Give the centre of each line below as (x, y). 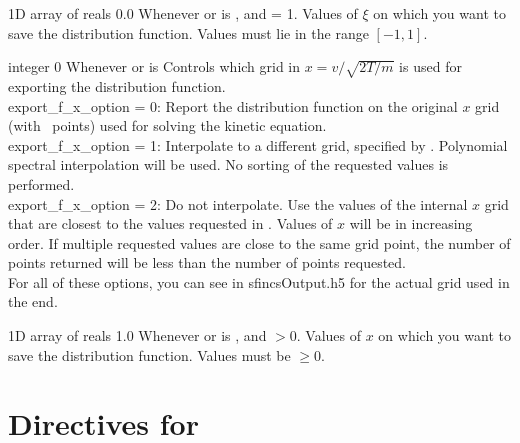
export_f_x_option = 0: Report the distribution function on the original (233, 105)
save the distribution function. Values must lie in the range (188, 32)
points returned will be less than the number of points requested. (207, 262)
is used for (430, 66)
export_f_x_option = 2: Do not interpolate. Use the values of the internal (238, 203)
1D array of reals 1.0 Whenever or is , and (137, 335)
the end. (33, 301)
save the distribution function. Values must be (149, 354)
